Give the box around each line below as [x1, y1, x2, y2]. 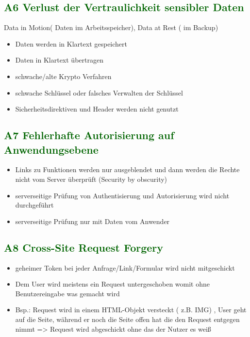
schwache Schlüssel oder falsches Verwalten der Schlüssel [15, 87, 183, 97]
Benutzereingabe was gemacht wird [15, 288, 120, 298]
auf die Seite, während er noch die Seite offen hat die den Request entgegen [15, 314, 240, 324]
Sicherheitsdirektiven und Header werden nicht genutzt [15, 104, 179, 114]
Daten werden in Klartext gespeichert [15, 38, 128, 48]
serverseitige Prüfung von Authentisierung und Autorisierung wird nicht [15, 190, 230, 200]
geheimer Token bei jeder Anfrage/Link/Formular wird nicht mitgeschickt [15, 262, 235, 273]
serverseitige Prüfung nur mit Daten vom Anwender [15, 216, 170, 226]
